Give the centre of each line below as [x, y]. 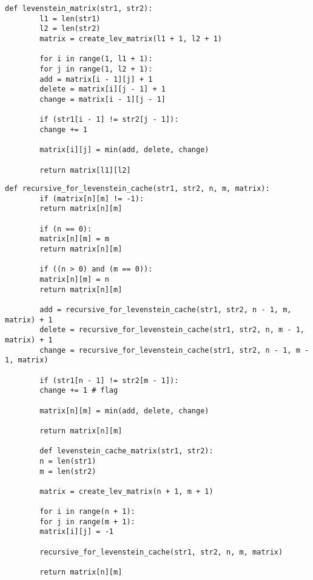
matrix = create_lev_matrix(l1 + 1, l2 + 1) [131, 38]
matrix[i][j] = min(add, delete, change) [124, 150]
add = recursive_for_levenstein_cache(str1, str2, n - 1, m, [166, 310]
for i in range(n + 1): [87, 512]
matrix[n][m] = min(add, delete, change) [124, 411]
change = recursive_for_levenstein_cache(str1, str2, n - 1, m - [174, 350]
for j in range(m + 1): [87, 522]
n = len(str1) [68, 461]
